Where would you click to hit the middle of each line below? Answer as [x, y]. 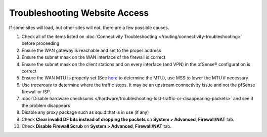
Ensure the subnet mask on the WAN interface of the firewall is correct [93, 57]
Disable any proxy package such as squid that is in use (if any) [85, 112]
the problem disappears [46, 105]
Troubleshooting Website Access [79, 13]
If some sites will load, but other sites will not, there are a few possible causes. [89, 28]
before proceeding [41, 43]
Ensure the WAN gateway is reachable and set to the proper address [91, 50]
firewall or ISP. [36, 92]
